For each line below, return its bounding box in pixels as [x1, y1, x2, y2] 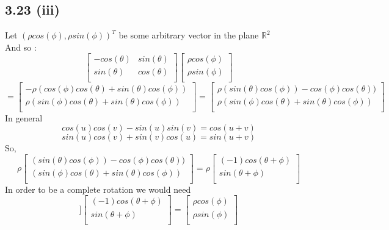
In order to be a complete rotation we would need [5, 182, 191, 195]
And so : [5, 40, 37, 53]
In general [5, 111, 43, 124]
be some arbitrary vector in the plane [118, 29, 259, 41]
